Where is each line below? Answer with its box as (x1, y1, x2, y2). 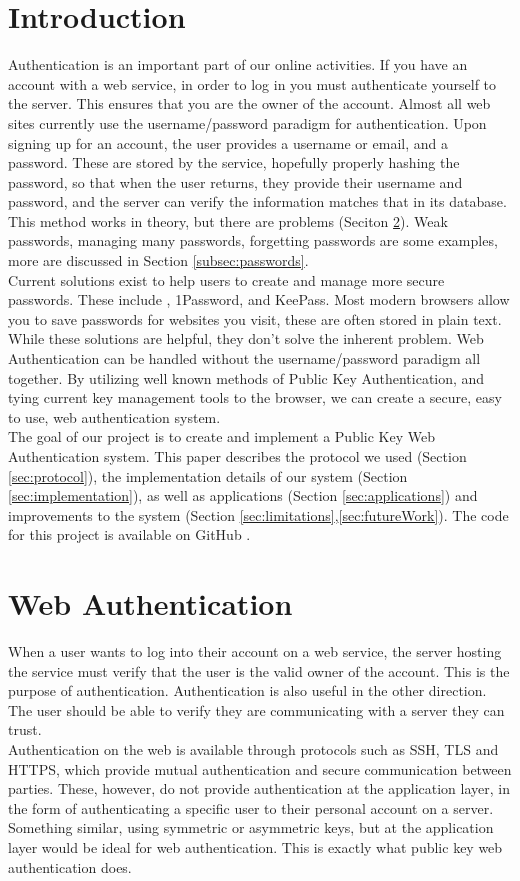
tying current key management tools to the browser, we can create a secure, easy (8, 387, 502, 408)
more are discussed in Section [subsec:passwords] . (8, 250, 309, 271)
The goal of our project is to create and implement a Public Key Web (8, 426, 435, 447)
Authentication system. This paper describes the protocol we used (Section (8, 446, 467, 466)
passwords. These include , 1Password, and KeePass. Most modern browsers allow (8, 289, 510, 310)
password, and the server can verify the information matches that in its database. (8, 191, 507, 212)
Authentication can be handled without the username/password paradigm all (8, 348, 481, 369)
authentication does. (8, 856, 132, 877)
